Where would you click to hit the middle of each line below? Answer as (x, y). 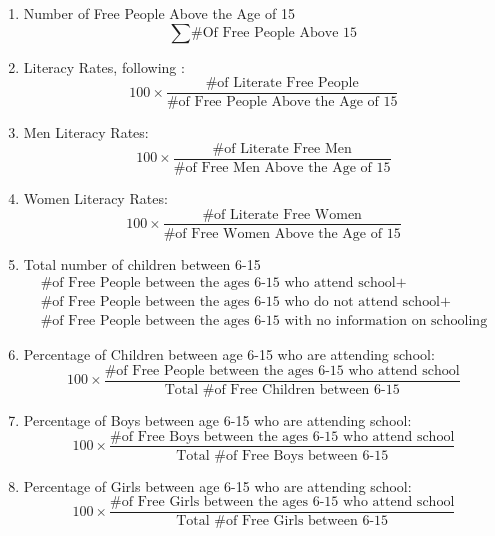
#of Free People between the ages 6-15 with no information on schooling (264, 321)
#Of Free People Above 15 (274, 32)
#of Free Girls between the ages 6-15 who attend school (282, 502)
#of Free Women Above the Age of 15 (282, 233)
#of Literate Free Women (282, 214)
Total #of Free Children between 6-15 (282, 389)
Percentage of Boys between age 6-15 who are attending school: (217, 419)
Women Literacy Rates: (95, 197)
